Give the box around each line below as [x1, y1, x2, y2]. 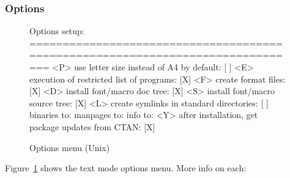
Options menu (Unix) [29, 141, 110, 154]
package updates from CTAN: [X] [29, 120, 155, 133]
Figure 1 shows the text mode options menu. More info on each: [5, 161, 247, 174]
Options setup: [29, 24, 84, 37]
